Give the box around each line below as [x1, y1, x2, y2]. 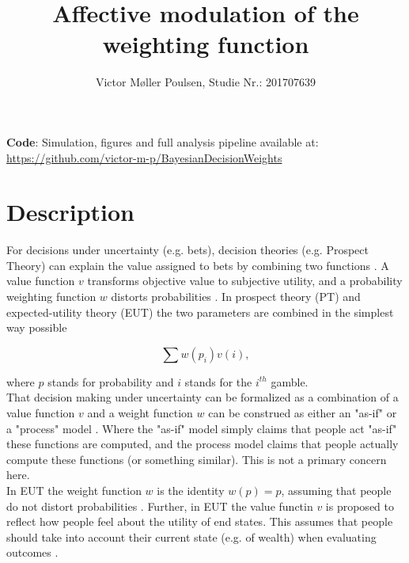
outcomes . [6, 544, 59, 561]
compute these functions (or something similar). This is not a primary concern [6, 451, 387, 467]
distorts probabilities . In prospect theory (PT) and [111, 288, 361, 304]
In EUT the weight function [6, 481, 142, 498]
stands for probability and [47, 373, 174, 390]
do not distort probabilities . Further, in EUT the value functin [6, 497, 313, 514]
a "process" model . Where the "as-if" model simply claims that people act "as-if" [6, 420, 397, 436]
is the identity [157, 481, 225, 498]
